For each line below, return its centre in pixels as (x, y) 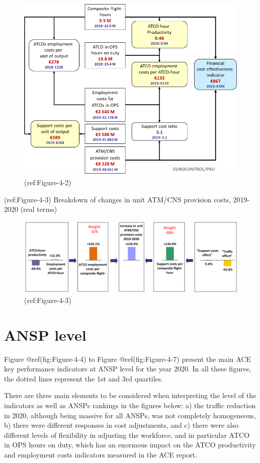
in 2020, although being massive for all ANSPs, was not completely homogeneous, (130, 415)
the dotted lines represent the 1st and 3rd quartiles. (84, 378)
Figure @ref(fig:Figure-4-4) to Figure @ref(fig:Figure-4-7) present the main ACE (127, 359)
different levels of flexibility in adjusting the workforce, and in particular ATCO (127, 435)
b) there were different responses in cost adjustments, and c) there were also (121, 425)
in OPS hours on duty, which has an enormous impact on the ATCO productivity (130, 445)
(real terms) (39, 209)
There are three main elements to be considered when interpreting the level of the (130, 395)
